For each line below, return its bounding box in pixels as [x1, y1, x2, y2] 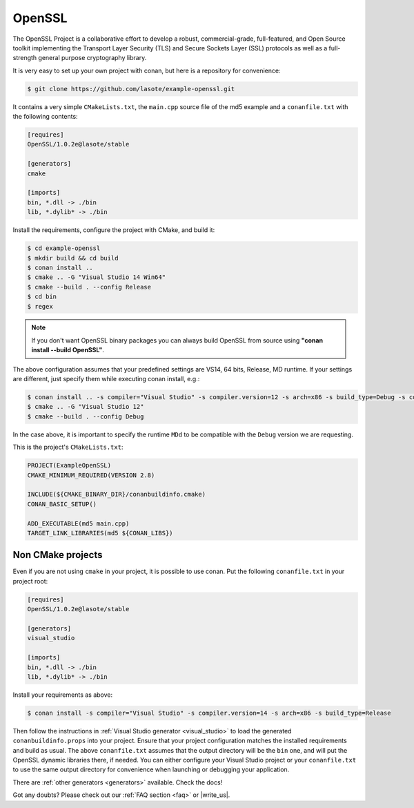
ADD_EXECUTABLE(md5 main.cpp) [27, 519, 130, 528]
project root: [12, 577, 48, 585]
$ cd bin [27, 293, 57, 300]
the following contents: [12, 113, 79, 121]
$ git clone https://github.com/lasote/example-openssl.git [27, 85, 235, 93]
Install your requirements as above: [12, 691, 113, 699]
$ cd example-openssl [27, 244, 101, 252]
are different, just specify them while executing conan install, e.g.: [12, 375, 200, 383]
